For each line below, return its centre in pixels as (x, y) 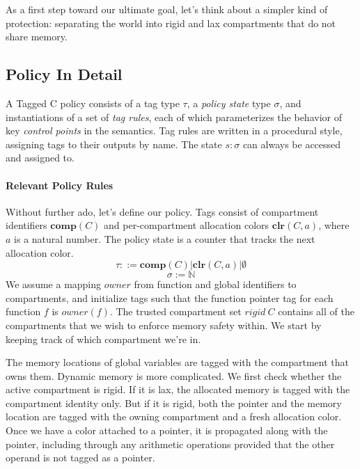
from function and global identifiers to (215, 284)
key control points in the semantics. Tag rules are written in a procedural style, (174, 130)
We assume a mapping (54, 284)
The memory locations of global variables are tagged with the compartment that (178, 362)
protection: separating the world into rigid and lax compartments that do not (171, 23)
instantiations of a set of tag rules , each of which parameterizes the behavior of (174, 117)
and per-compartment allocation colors (187, 225)
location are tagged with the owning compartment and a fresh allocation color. (174, 416)
